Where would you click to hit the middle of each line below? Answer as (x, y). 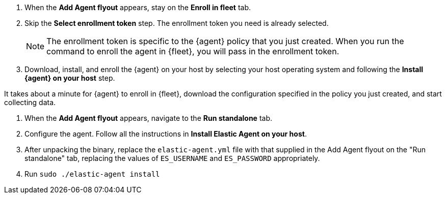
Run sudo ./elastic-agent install (92, 174)
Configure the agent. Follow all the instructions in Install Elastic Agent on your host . (166, 134)
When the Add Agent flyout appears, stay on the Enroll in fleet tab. (138, 7)
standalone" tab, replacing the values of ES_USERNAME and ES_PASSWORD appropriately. (172, 158)
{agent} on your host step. (70, 78)
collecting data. (30, 102)
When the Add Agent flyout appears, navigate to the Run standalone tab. (149, 118)
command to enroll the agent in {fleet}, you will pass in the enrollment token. (193, 51)
